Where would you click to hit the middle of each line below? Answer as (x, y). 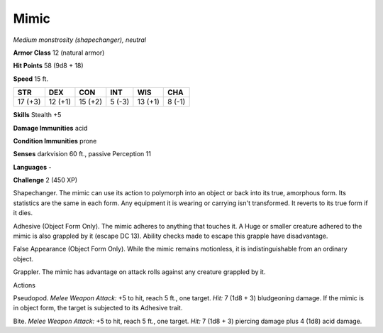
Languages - (32, 167)
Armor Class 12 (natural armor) (59, 53)
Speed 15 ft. (31, 79)
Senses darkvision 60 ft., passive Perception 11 (82, 154)
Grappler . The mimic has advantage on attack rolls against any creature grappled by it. (139, 272)
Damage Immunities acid (50, 128)
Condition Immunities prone (55, 141)
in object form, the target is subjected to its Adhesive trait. (98, 308)
